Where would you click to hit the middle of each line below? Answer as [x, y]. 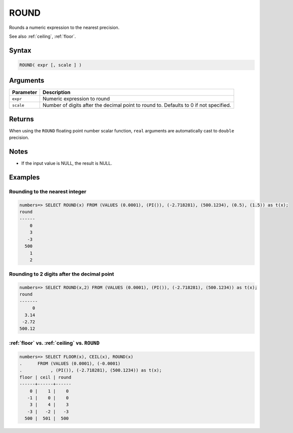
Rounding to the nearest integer [48, 192]
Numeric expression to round [76, 99]
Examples [25, 177]
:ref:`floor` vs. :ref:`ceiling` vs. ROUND [54, 343]
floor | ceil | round [45, 377]
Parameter [25, 92]
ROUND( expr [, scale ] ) [51, 65]
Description [56, 92]
